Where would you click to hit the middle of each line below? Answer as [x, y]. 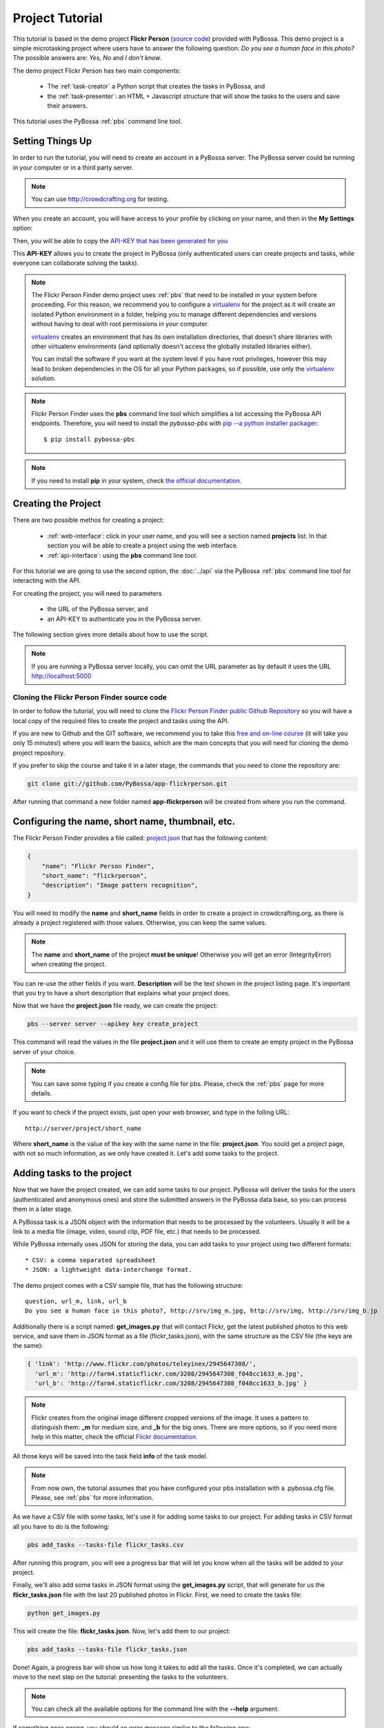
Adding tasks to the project [72, 1173]
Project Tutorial [58, 18]
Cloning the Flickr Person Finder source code [90, 697]
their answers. [68, 105]
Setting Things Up [52, 141]
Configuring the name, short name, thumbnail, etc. [124, 821]
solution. [44, 378]
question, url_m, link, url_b [76, 1301]
